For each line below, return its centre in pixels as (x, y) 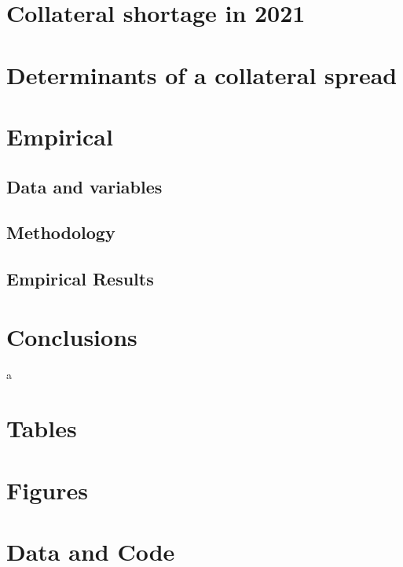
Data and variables (84, 186)
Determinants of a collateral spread (202, 74)
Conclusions (72, 336)
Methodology (61, 232)
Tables (42, 428)
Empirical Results (80, 279)
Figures (47, 490)
